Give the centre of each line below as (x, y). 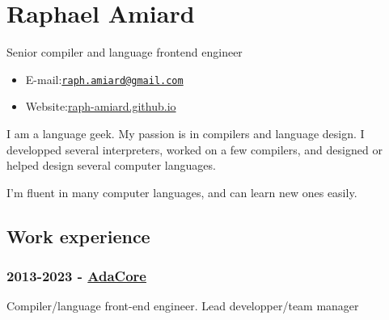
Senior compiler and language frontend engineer (125, 52)
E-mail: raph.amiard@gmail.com (104, 79)
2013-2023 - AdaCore (76, 276)
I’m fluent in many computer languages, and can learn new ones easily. (182, 192)
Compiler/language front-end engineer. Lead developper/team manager (183, 306)
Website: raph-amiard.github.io (101, 106)
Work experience (78, 236)
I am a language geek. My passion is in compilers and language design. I (186, 133)
